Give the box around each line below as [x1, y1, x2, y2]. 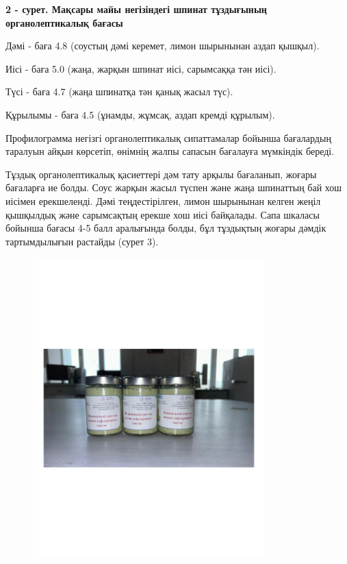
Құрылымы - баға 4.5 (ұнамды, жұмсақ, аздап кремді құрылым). [5, 107, 275, 121]
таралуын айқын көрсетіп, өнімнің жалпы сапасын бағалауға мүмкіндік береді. [5, 144, 335, 158]
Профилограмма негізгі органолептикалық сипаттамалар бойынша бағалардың [5, 130, 331, 145]
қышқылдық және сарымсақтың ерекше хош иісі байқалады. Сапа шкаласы [5, 207, 320, 221]
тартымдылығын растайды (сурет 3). [5, 234, 159, 248]
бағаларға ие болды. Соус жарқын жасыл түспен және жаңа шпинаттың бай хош [5, 180, 342, 195]
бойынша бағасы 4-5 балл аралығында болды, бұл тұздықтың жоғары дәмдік [5, 221, 326, 235]
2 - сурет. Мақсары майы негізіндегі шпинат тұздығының [5, 2, 267, 16]
